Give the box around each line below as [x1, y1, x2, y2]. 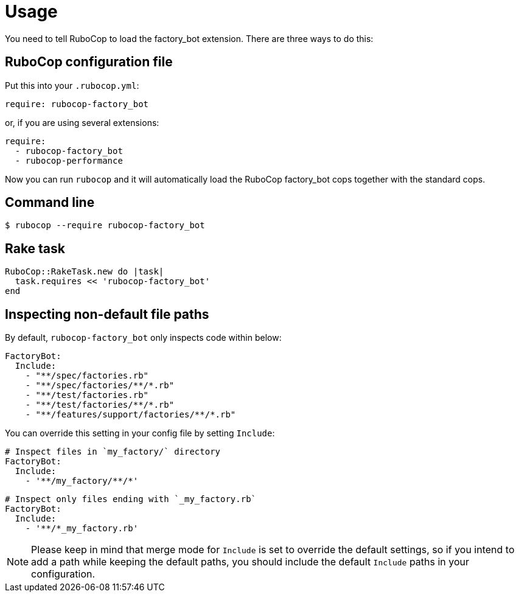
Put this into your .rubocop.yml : [5, 80, 139, 91]
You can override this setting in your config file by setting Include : [5, 428, 275, 439]
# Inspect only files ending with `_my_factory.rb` [5, 494, 257, 504]
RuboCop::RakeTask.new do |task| [5, 267, 164, 277]
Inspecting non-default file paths [5, 306, 209, 322]
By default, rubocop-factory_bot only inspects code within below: [5, 332, 282, 343]
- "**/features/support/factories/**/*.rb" [25, 410, 236, 420]
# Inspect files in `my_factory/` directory [5, 447, 221, 457]
